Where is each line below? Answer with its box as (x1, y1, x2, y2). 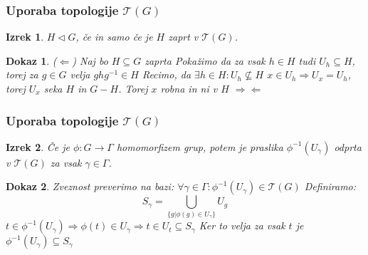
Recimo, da (142, 67, 191, 82)
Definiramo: (304, 179, 357, 194)
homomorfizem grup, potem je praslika (116, 139, 283, 154)
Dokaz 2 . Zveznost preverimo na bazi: (6, 179, 174, 194)
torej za (6, 67, 38, 82)
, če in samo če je (75, 29, 153, 44)
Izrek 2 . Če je (6, 139, 70, 154)
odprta (334, 139, 362, 154)
